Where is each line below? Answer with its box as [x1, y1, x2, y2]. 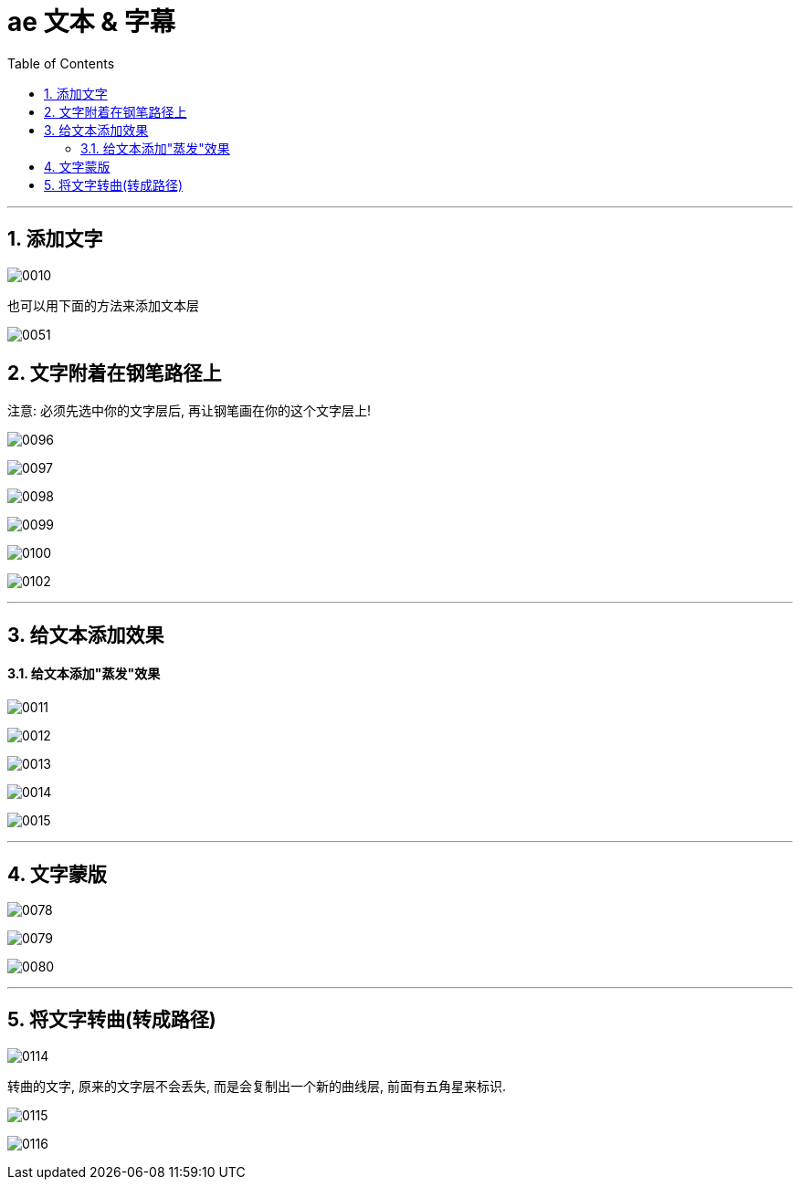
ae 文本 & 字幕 [7, 6, 175, 37]
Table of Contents [7, 55, 115, 71]
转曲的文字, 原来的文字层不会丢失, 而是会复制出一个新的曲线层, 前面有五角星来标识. [7, 1077, 506, 1094]
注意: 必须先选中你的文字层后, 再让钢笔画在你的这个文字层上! [7, 403, 371, 419]
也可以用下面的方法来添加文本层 [7, 297, 199, 313]
